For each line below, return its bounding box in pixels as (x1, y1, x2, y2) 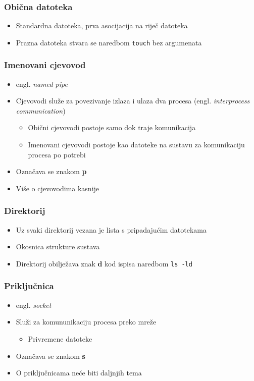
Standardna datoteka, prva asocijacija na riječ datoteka (16, 20, 188, 31)
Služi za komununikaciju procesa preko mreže (16, 316, 157, 327)
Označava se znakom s (16, 350, 85, 361)
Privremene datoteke (28, 333, 92, 344)
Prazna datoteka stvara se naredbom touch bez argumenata (16, 37, 202, 47)
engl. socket (16, 299, 52, 310)
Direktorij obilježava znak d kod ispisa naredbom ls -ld (16, 258, 192, 268)
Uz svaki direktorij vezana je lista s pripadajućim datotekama (16, 224, 207, 235)
